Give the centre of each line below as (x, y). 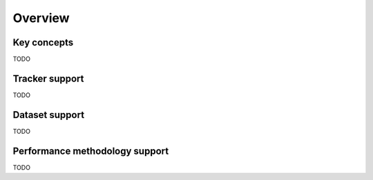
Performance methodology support (91, 151)
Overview (41, 18)
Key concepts (43, 42)
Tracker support (48, 78)
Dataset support (49, 115)
